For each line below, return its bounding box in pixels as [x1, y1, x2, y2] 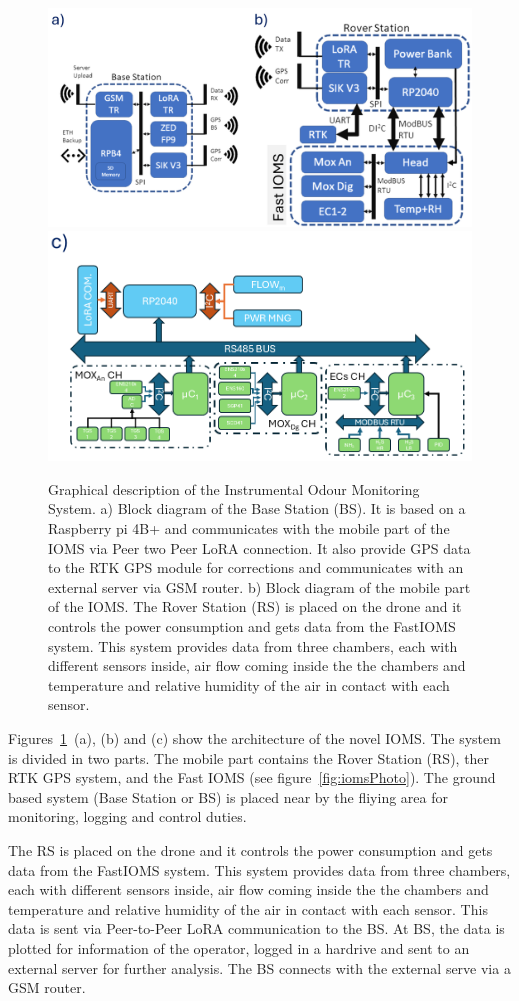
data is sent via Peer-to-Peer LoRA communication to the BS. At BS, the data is [8, 918, 505, 939]
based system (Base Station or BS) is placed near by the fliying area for [8, 786, 448, 807]
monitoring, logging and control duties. [8, 806, 247, 827]
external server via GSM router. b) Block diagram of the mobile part [48, 576, 471, 597]
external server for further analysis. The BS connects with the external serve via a [8, 957, 511, 978]
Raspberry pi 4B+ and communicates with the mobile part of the [48, 518, 450, 539]
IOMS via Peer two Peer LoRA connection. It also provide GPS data [48, 537, 471, 558]
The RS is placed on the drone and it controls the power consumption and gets [8, 839, 493, 860]
